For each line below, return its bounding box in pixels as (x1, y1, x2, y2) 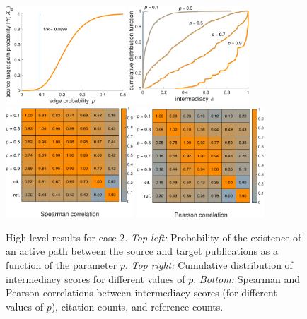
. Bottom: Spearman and (193, 271, 301, 286)
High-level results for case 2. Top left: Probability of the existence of (6, 229, 301, 244)
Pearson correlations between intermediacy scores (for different (6, 285, 277, 300)
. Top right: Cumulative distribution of (124, 258, 293, 272)
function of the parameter (6, 258, 117, 272)
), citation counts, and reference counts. (51, 299, 224, 313)
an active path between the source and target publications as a (6, 243, 278, 258)
